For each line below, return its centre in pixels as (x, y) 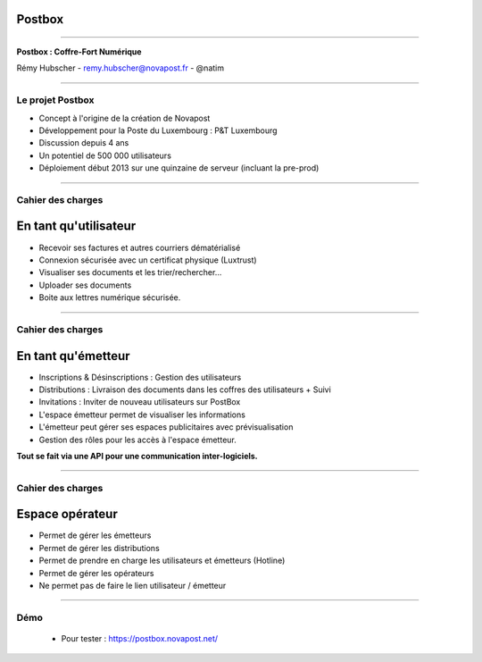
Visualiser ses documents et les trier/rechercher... (130, 272)
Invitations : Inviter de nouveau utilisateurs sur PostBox (140, 402)
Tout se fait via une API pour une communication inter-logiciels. (137, 456)
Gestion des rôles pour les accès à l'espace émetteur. (137, 440)
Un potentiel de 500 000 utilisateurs (105, 155)
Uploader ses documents (85, 285)
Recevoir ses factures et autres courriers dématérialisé (140, 247)
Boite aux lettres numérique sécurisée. (110, 297)
